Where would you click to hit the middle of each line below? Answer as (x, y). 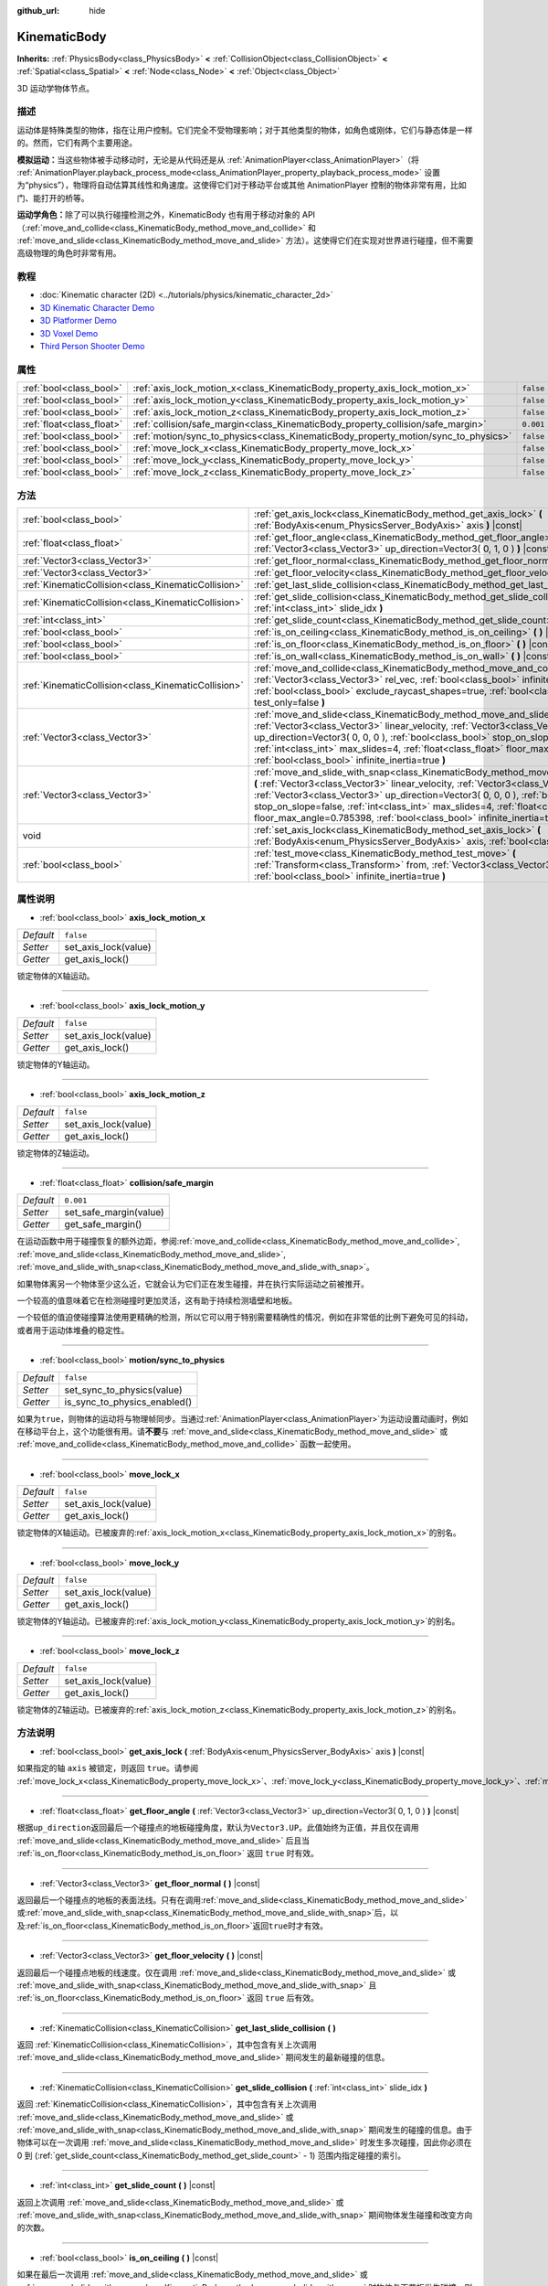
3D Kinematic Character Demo (97, 307)
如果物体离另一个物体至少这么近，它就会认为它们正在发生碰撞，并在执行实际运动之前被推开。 (193, 1284)
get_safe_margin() (103, 1224)
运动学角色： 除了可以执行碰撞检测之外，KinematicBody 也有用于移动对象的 (158, 215)
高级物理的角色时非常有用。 (69, 253)
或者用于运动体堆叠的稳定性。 (73, 1330)
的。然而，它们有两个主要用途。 (77, 143)
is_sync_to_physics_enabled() (128, 1402)
